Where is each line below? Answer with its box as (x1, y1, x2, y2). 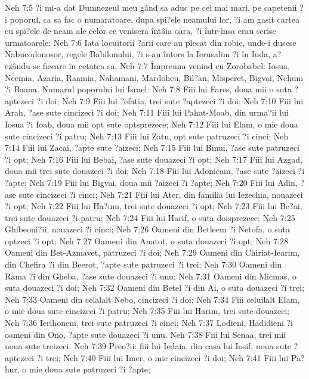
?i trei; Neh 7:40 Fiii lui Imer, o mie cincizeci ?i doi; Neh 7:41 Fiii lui (36, 351, 289, 364)
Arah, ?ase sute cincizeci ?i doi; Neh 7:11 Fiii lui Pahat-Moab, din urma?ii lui (5, 106, 289, 119)
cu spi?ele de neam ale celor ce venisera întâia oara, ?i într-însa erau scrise (5, 24, 276, 37)
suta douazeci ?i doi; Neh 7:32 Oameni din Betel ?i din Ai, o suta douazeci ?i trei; (5, 281, 305, 294)
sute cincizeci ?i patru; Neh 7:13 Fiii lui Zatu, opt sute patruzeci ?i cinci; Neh (5, 129, 289, 142)
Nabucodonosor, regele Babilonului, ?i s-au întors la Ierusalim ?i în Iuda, (5, 48, 271, 60)
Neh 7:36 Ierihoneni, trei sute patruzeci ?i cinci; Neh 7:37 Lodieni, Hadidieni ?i (5, 316, 293, 329)
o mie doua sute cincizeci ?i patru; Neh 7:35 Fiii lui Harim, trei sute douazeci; (5, 305, 290, 317)
